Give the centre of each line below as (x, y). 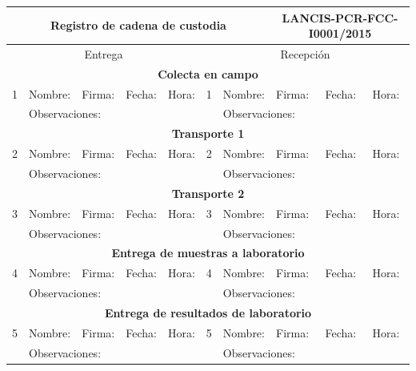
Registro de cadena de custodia (138, 25)
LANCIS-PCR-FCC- (340, 17)
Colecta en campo (208, 73)
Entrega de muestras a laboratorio (208, 253)
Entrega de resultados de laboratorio (208, 312)
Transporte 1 (208, 133)
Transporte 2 (208, 193)
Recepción (305, 53)
